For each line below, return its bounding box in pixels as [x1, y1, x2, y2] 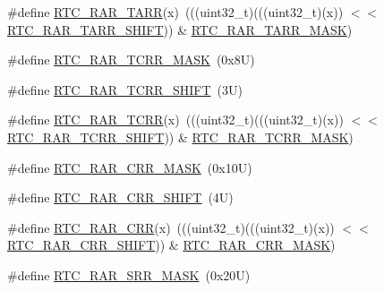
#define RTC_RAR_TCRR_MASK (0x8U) [7, 50, 255, 69]
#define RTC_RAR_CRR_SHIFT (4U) [7, 188, 234, 207]
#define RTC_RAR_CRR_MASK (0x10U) [7, 158, 252, 176]
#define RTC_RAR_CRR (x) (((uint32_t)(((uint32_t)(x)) [7, 218, 335, 236]
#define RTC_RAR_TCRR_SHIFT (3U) [7, 80, 243, 98]
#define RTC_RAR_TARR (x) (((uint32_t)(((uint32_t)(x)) [7, 3, 344, 21]
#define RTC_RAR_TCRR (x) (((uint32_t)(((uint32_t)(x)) [7, 110, 344, 129]
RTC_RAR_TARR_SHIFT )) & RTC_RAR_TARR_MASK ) [7, 20, 353, 39]
